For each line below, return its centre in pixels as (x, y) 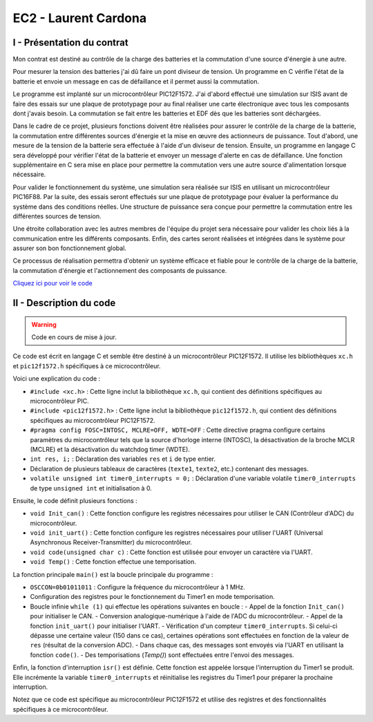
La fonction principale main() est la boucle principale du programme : (113, 574)
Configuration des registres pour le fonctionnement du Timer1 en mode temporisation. (153, 597)
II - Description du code (64, 303)
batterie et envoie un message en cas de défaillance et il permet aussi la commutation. (136, 81)
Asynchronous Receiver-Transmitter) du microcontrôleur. (111, 542)
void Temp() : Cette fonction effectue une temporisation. (113, 562)
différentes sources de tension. (57, 216)
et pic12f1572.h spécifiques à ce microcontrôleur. (87, 365)
